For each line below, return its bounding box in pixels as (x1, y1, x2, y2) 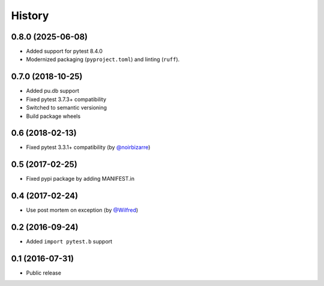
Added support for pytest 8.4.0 (26, 48, 103, 55)
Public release (26, 269, 61, 276)
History (11, 9, 49, 22)
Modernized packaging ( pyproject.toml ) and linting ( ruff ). (26, 56, 180, 63)
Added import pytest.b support (26, 238, 113, 245)
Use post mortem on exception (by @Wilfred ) (26, 206, 139, 214)
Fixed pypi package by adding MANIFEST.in (26, 175, 135, 182)
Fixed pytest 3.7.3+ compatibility (26, 96, 107, 103)
